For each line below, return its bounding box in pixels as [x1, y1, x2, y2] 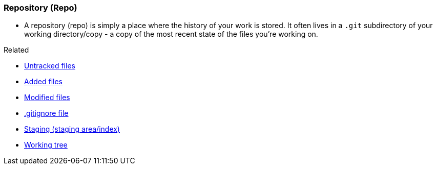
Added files [24, 77, 63, 86]
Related [4, 45, 29, 55]
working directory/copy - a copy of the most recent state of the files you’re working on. [24, 30, 318, 39]
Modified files [24, 93, 70, 102]
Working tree [24, 140, 68, 150]
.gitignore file [24, 109, 69, 118]
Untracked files [24, 61, 75, 70]
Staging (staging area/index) [24, 125, 120, 134]
